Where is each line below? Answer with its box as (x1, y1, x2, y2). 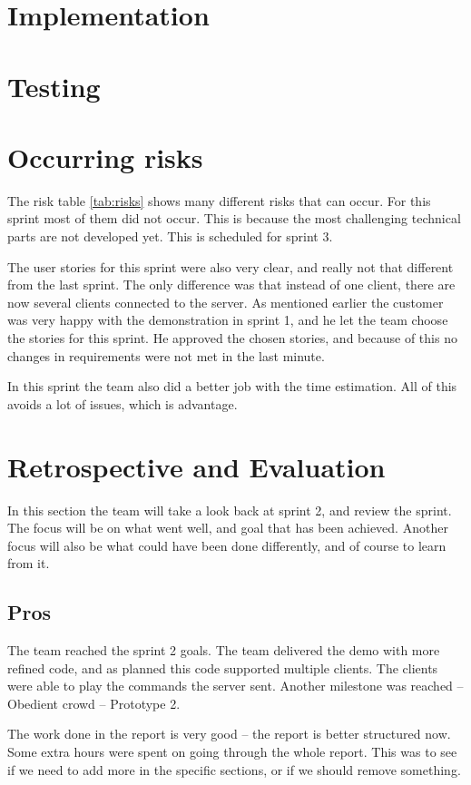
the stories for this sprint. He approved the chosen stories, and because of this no (7, 329, 457, 348)
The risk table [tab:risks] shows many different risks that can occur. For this (7, 191, 431, 210)
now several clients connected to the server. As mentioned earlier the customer (7, 292, 444, 311)
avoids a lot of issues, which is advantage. (7, 394, 238, 413)
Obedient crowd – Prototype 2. (7, 693, 181, 712)
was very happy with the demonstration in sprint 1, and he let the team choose (7, 310, 448, 329)
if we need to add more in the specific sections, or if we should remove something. (7, 760, 461, 779)
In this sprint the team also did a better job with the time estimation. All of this (7, 377, 457, 396)
